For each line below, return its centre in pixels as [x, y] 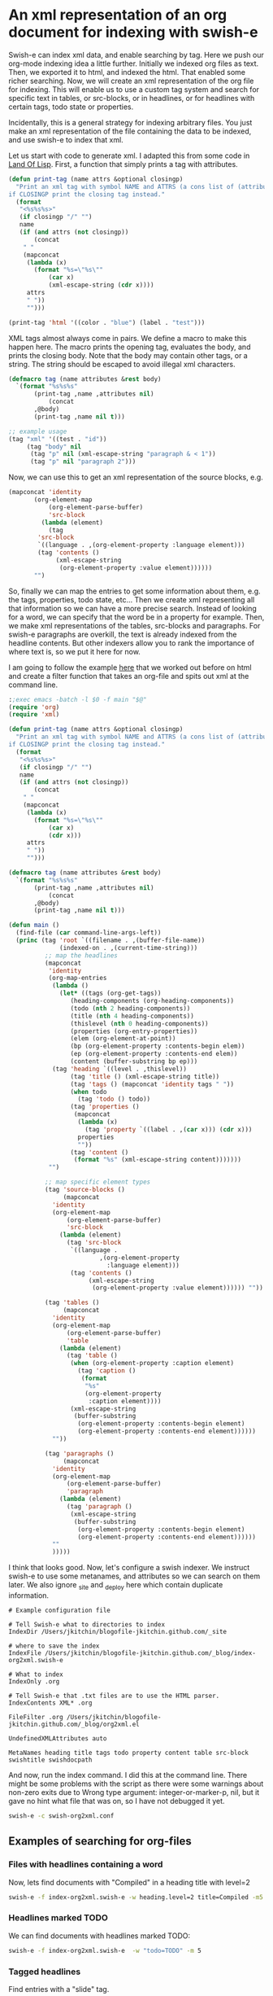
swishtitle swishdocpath [50, 1760]
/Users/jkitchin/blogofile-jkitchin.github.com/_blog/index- [150, 1653]
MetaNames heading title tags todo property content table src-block [129, 1753]
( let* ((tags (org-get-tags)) [110, 994]
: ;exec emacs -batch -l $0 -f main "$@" [78, 699]
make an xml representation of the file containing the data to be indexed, [130, 131]
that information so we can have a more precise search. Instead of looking [133, 608]
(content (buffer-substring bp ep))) [134, 1061]
